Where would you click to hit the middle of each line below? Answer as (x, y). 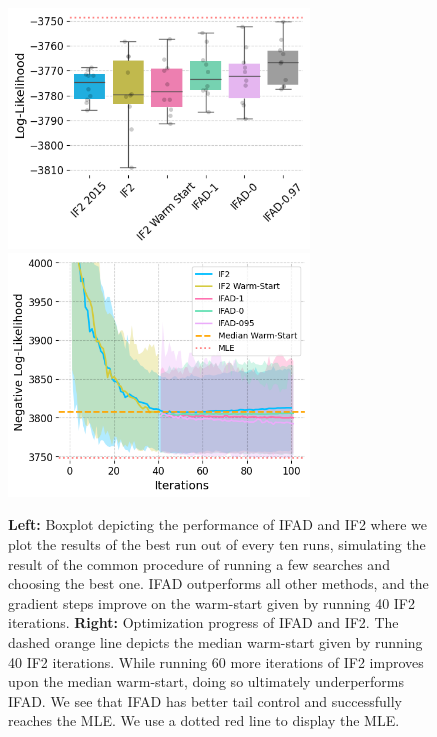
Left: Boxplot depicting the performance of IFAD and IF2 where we (217, 524)
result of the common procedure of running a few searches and (199, 563)
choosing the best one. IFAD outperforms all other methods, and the (218, 583)
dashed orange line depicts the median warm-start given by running (215, 641)
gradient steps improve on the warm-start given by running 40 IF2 (212, 602)
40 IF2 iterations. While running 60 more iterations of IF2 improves (216, 661)
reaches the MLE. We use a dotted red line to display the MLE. (204, 720)
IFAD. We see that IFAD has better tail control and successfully (205, 700)
